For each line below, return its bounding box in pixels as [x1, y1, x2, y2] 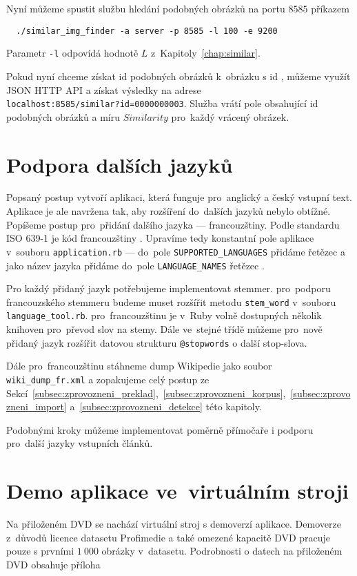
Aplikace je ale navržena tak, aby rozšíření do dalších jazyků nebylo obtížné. [6, 204, 331, 218]
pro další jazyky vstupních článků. [6, 436, 153, 450]
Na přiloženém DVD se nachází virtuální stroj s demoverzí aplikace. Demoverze [6, 517, 341, 531]
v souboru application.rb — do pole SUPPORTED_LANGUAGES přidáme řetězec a [6, 244, 345, 258]
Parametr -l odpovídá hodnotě [6, 46, 139, 60]
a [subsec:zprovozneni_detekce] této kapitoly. [70, 399, 262, 414]
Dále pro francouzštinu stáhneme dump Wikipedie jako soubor [6, 358, 272, 373]
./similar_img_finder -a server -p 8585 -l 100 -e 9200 [16, 26, 278, 36]
